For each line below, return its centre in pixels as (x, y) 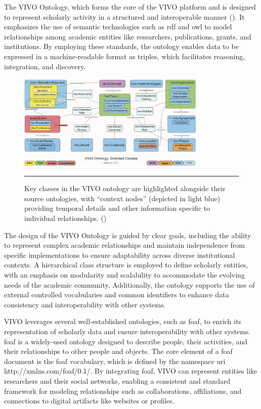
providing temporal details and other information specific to (117, 208)
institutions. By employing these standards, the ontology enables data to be (121, 46)
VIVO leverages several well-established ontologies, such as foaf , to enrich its (123, 321)
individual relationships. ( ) (66, 218)
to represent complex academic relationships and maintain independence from (124, 245)
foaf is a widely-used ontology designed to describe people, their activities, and (126, 341)
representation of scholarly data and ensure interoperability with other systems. (127, 331)
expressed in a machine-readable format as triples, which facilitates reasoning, (125, 56)
